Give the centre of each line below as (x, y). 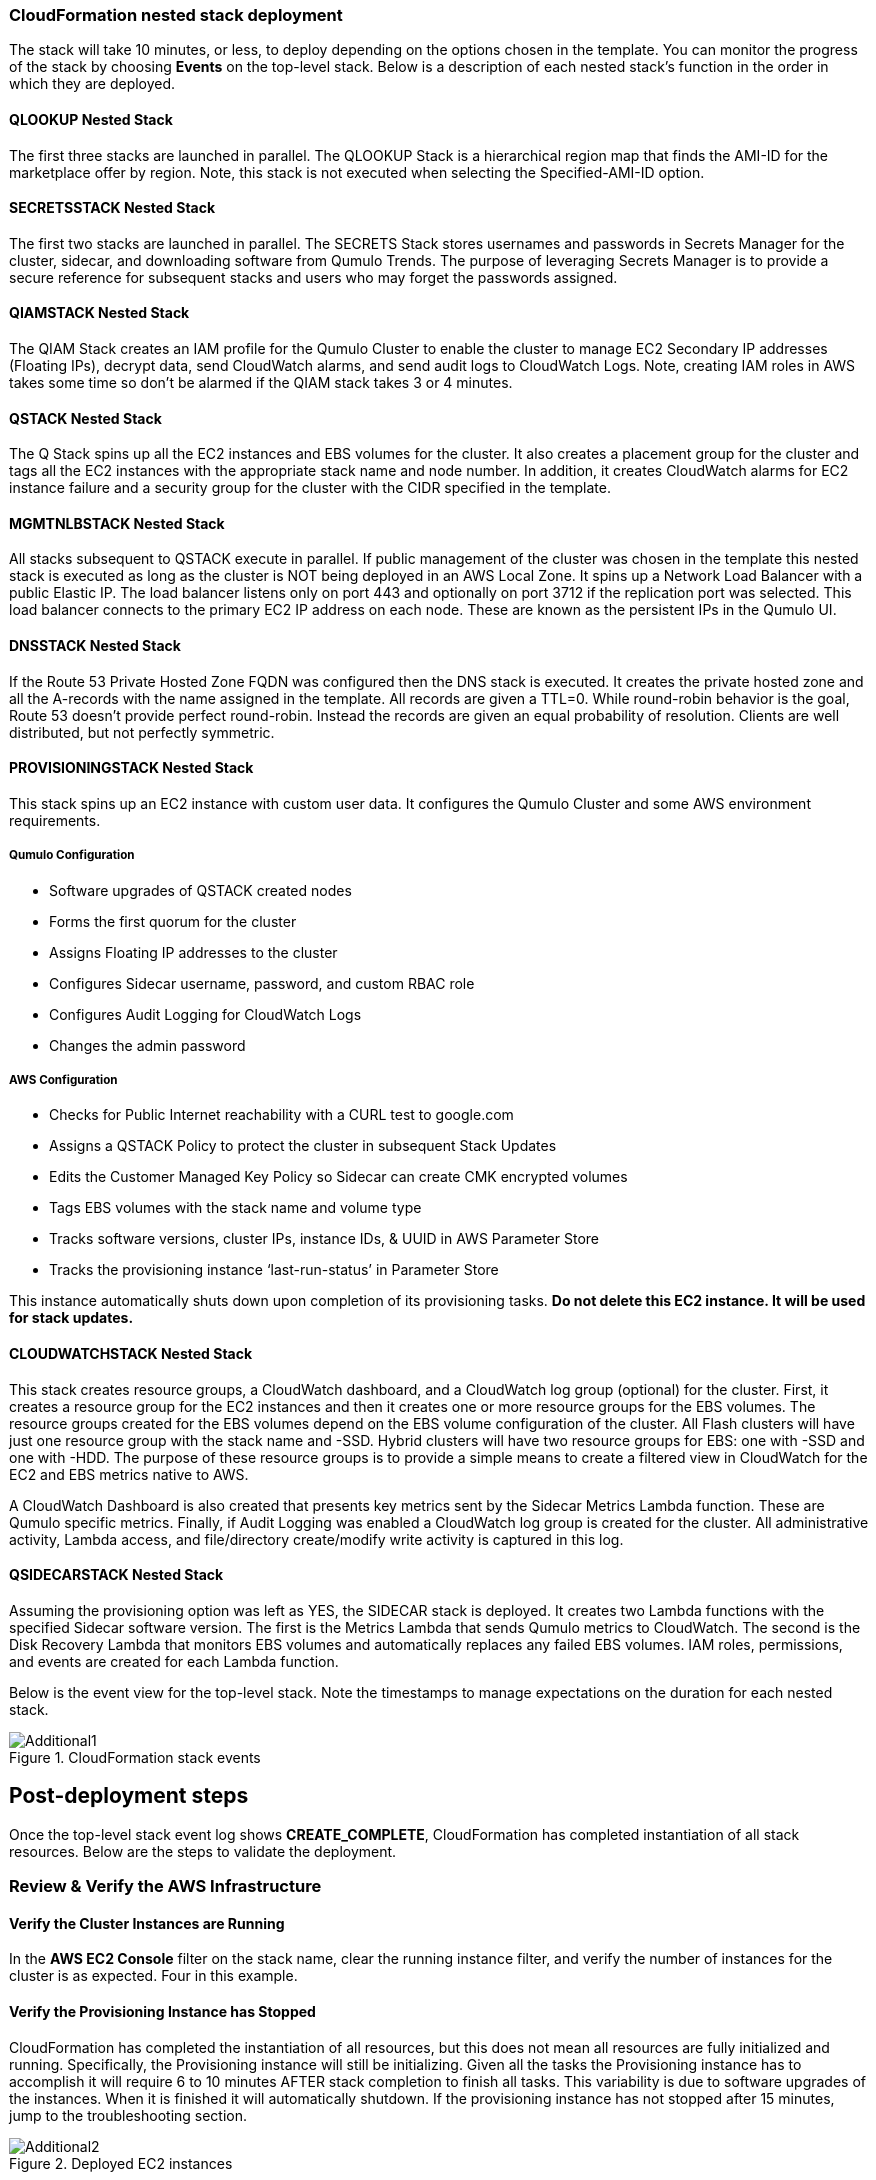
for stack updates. (71, 1318)
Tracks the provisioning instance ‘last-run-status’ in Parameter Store (274, 1270)
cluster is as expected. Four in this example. (153, 1976)
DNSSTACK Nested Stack (95, 646)
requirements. (55, 820)
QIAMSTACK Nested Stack (99, 313)
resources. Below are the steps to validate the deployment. (203, 1851)
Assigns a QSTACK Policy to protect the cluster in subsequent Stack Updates (303, 1146)
